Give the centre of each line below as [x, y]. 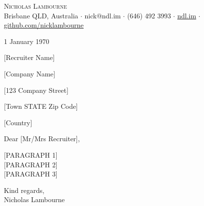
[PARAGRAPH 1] [31, 154]
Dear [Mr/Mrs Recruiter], [42, 139]
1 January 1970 [27, 41]
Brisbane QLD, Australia [41, 15]
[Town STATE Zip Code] [41, 106]
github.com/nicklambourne [44, 25]
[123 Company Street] [36, 90]
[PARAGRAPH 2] [31, 164]
